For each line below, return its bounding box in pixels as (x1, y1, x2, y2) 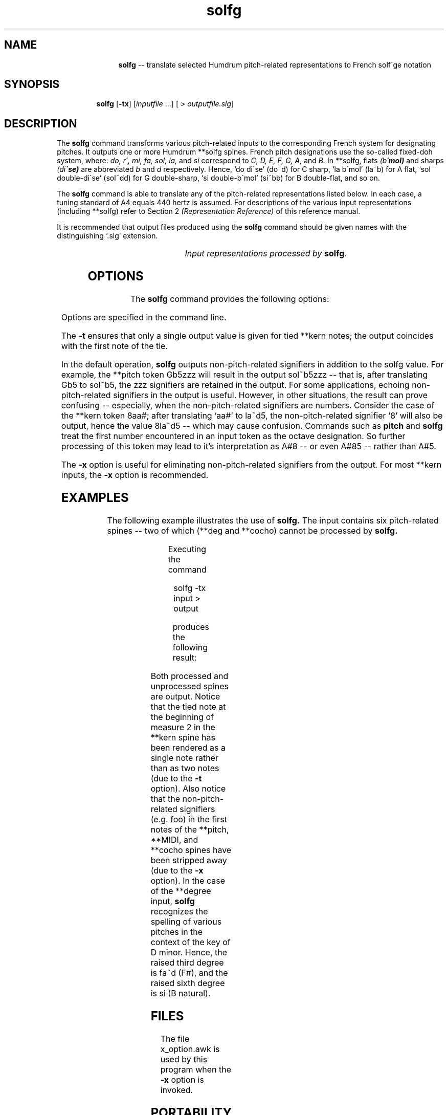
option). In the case (150, 875, 225, 886)
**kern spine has (150, 732, 215, 742)
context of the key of (150, 936, 231, 947)
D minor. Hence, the (150, 947, 228, 957)
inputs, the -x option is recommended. (61, 470, 209, 480)
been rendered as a (150, 742, 226, 753)
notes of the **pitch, (150, 824, 229, 835)
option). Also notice (150, 783, 226, 794)
